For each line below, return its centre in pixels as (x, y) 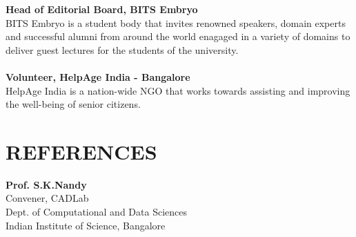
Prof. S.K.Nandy (46, 184)
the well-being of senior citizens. (73, 104)
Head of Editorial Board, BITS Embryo (102, 9)
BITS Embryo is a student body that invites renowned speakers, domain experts (176, 22)
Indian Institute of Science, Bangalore (86, 225)
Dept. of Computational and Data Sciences (96, 212)
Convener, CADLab (47, 198)
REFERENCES (81, 151)
